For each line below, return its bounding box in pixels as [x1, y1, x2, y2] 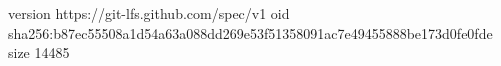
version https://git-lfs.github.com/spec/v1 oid [8, 3, 290, 23]
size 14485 [8, 42, 70, 63]
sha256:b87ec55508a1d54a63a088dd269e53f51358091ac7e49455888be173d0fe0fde [8, 22, 493, 43]
